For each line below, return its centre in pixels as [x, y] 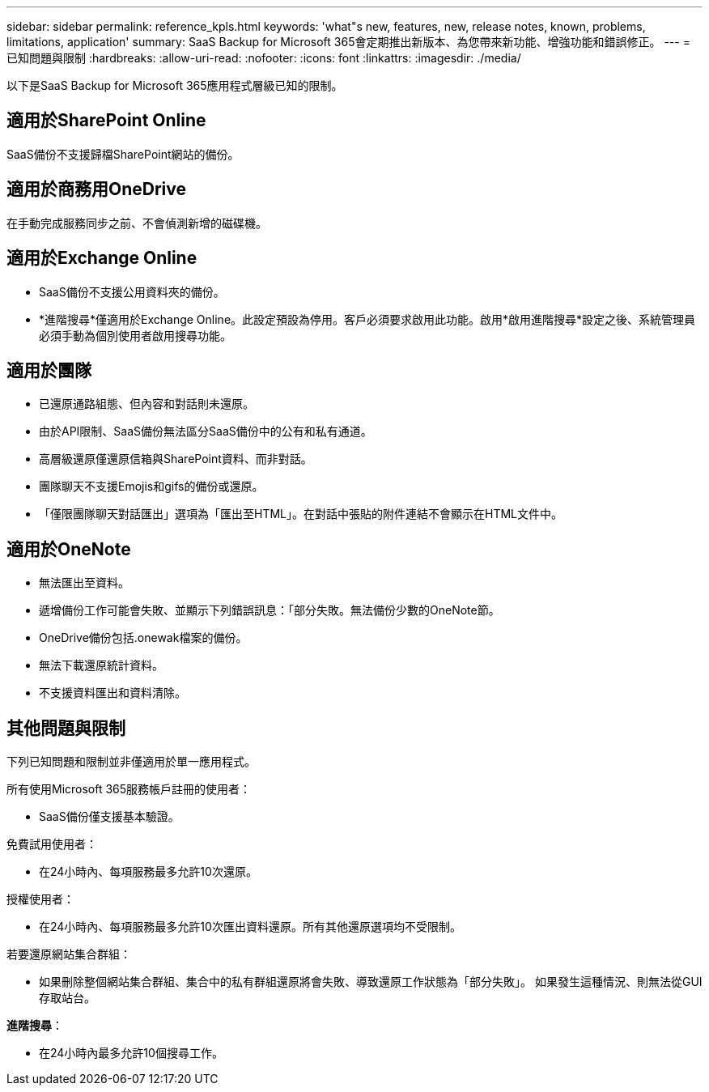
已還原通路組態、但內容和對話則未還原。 [146, 404]
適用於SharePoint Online [106, 121]
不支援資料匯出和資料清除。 [113, 693]
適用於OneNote [69, 549]
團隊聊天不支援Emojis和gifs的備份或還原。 [151, 487]
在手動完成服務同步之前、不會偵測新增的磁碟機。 [137, 223]
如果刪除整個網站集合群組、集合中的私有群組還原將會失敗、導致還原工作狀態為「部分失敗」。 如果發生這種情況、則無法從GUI [371, 982]
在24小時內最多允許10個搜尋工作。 [131, 1053]
